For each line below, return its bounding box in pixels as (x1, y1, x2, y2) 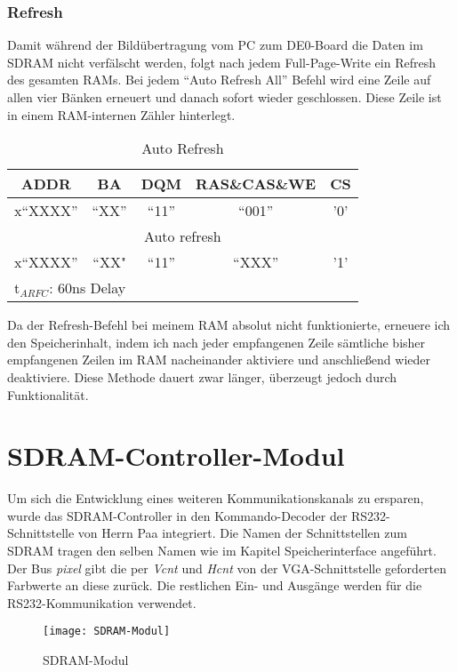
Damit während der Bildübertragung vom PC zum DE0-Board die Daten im (7, 36, 423, 54)
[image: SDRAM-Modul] (43, 625, 171, 638)
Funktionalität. (7, 385, 89, 404)
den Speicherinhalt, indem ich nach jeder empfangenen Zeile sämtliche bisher (7, 332, 426, 351)
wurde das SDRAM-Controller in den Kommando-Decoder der (7, 506, 348, 524)
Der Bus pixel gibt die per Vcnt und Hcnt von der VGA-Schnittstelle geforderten (7, 558, 447, 577)
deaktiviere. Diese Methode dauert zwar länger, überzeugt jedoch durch (7, 367, 397, 386)
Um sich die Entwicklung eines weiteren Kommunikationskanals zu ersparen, (7, 489, 424, 508)
